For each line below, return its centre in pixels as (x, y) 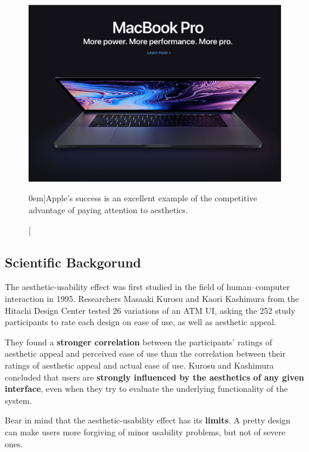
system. (18, 400)
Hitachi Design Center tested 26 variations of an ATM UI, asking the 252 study (150, 310)
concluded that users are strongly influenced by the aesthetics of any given (154, 377)
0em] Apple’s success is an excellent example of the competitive (143, 198)
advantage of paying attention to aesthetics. (108, 210)
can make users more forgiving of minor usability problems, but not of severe (145, 431)
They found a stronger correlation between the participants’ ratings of (138, 342)
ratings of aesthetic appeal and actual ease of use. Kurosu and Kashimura (139, 365)
